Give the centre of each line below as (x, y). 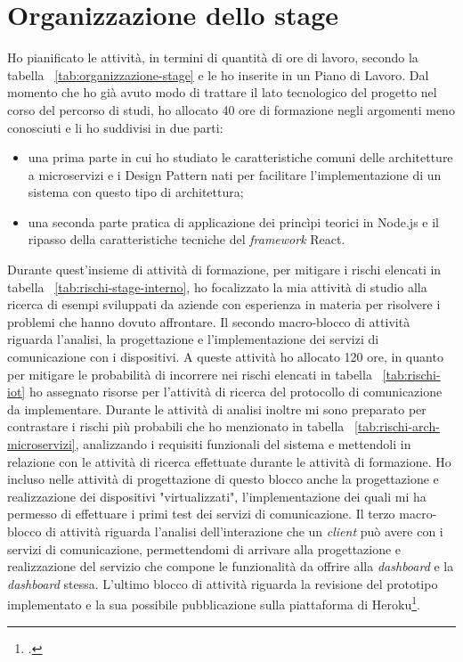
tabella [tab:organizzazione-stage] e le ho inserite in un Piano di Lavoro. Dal (218, 74)
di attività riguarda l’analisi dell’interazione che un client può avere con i (244, 531)
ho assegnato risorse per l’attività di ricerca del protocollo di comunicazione (236, 392)
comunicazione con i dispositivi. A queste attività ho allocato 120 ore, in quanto (225, 357)
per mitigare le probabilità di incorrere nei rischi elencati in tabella (190, 374)
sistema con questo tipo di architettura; (136, 192)
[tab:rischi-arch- (397, 426)
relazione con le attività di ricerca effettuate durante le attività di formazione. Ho (229, 461)
